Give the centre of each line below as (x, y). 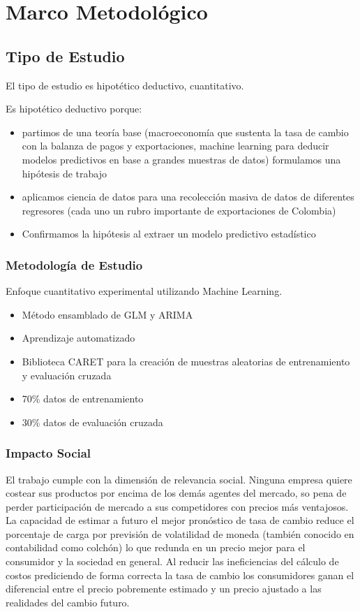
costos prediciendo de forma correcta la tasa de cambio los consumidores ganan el (180, 575)
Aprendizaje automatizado (78, 338)
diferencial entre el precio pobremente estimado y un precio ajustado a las (164, 589)
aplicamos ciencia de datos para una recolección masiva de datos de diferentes (188, 197)
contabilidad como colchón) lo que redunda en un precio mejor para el (156, 547)
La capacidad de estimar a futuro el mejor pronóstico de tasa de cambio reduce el (180, 520)
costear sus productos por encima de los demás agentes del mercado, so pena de (176, 493)
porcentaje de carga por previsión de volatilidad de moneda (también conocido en (180, 533)
